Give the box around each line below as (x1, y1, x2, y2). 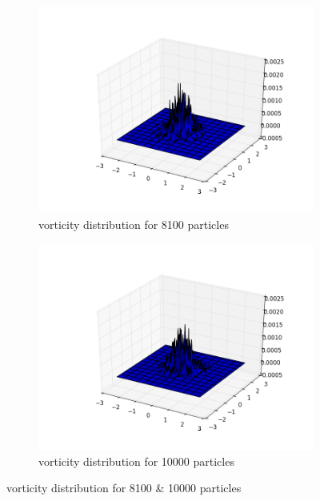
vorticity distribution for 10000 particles (38, 452, 234, 469)
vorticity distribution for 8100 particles (38, 215, 229, 232)
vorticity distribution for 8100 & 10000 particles (6, 479, 242, 496)
